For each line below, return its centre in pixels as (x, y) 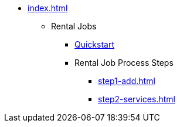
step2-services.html (137, 99)
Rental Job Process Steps (124, 63)
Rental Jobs (74, 26)
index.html (48, 8)
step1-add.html (127, 81)
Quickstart (95, 44)
